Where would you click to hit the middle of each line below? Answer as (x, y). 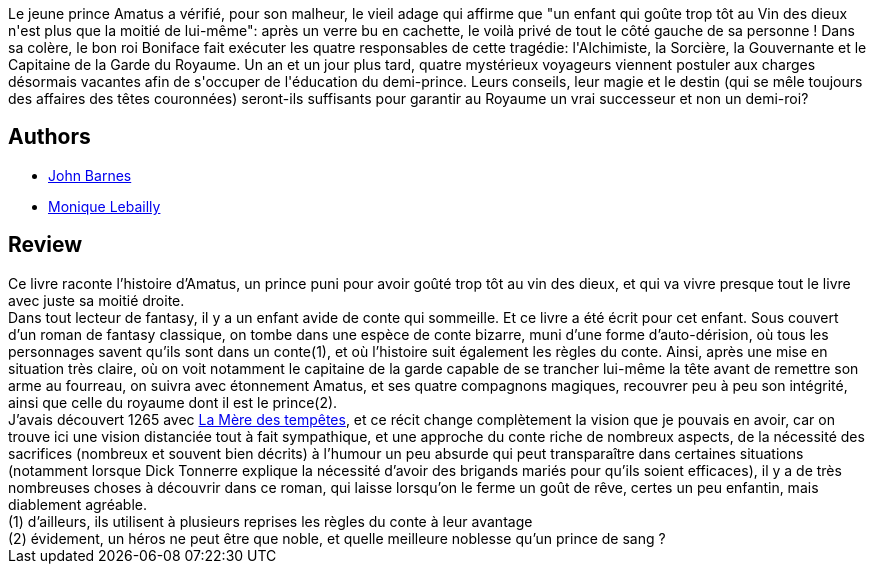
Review (45, 245)
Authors (49, 137)
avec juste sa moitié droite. (96, 300)
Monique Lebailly (104, 206)
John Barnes (90, 175)
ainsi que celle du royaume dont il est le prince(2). (173, 402)
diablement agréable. (77, 504)
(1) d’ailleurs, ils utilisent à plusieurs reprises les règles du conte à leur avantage (270, 521)
